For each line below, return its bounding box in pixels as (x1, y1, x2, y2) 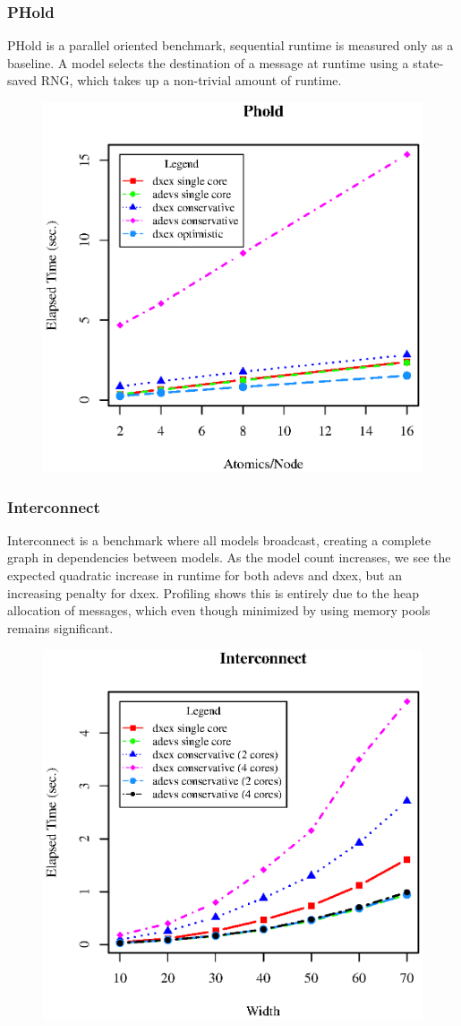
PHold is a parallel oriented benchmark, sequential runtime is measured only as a (7, 36, 454, 55)
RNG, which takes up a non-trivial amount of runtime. (40, 71, 342, 90)
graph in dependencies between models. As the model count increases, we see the (7, 548, 451, 567)
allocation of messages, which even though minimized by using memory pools (7, 601, 431, 620)
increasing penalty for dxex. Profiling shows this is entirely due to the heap (7, 583, 420, 602)
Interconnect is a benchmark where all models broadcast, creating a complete (7, 530, 431, 549)
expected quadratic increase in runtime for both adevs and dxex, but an (7, 566, 402, 585)
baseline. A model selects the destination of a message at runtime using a (7, 53, 409, 72)
